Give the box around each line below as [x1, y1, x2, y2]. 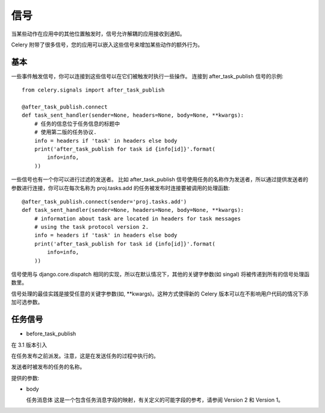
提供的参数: [11, 374, 40, 382]
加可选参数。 [11, 299, 43, 306]
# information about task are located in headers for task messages [34, 215, 241, 222]
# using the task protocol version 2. [34, 223, 149, 231]
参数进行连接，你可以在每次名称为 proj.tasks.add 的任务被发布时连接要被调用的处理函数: [11, 184, 231, 191]
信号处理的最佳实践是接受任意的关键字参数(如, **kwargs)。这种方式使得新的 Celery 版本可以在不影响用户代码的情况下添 [11, 290, 309, 297]
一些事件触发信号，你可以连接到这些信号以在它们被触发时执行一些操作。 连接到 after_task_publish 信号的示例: [11, 72, 283, 79]
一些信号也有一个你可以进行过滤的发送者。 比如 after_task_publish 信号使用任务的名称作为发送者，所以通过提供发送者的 [11, 176, 308, 183]
